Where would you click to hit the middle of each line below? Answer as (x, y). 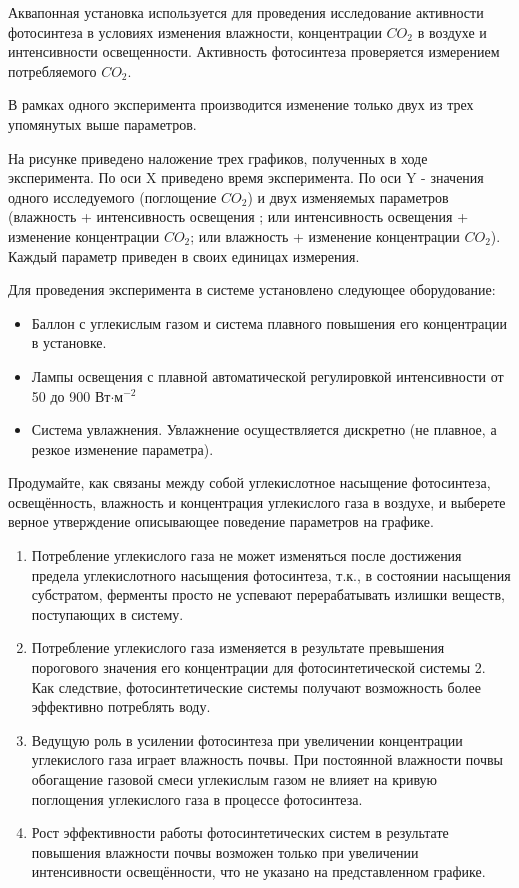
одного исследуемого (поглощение (112, 196)
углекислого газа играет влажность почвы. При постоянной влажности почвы (267, 759)
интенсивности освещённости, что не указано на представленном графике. (258, 871)
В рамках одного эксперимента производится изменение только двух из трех (241, 104)
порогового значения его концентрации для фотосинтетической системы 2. (258, 667)
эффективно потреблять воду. (121, 706)
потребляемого (52, 70)
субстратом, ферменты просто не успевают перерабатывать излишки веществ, (268, 594)
